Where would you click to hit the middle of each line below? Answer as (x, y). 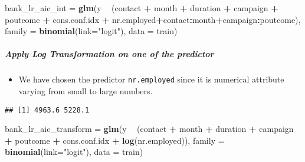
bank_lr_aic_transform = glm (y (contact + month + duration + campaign (149, 129)
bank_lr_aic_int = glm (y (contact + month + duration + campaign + (142, 8)
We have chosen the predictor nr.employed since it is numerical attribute (151, 79)
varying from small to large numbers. (86, 91)
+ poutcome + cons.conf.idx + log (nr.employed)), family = (115, 140)
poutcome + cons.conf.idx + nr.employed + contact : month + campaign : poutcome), (153, 19)
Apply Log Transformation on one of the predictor (109, 54)
